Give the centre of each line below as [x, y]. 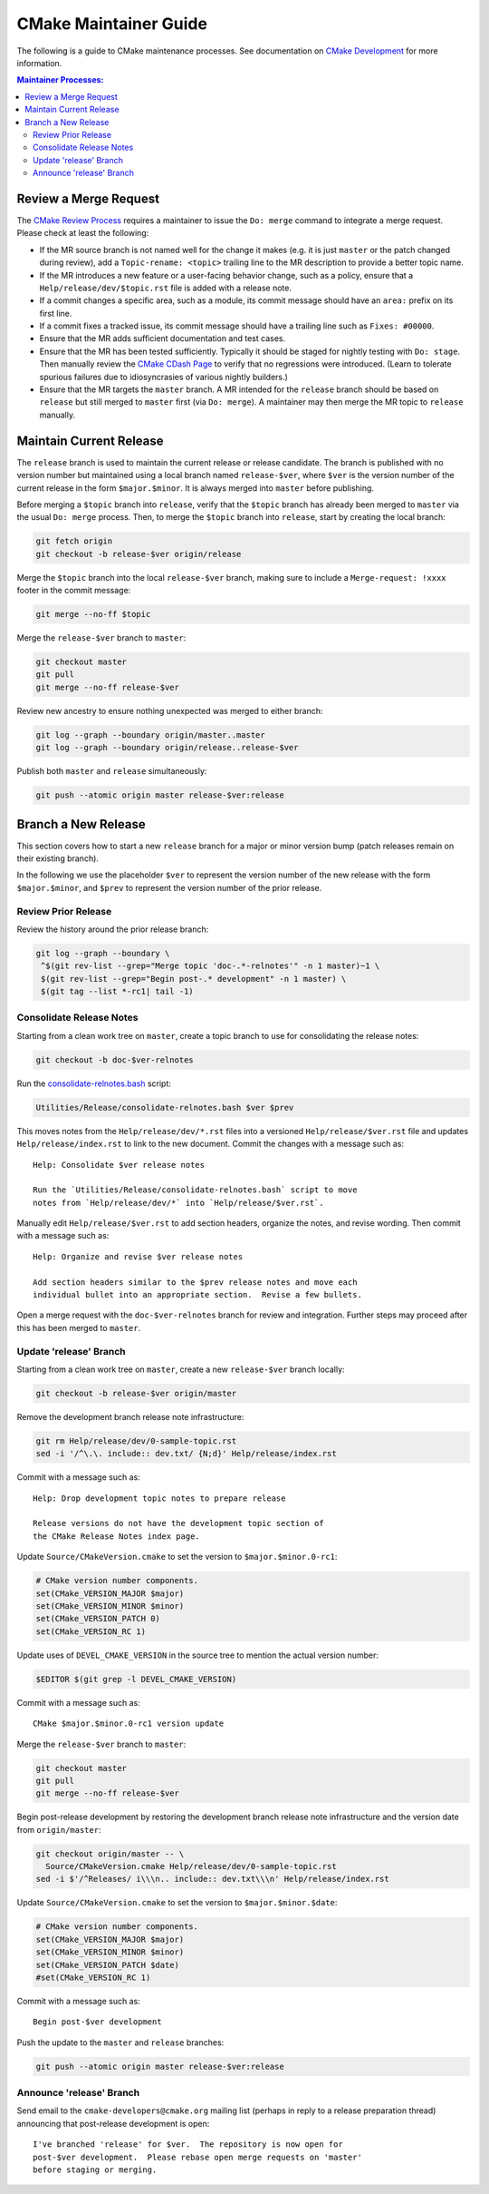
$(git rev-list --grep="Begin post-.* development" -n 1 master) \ [194, 979]
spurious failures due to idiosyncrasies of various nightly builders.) [164, 377]
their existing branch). [58, 858]
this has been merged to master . [79, 1327]
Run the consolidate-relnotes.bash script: [94, 1083]
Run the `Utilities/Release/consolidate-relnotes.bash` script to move [195, 1190]
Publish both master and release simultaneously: [112, 771]
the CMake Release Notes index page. [117, 1536]
